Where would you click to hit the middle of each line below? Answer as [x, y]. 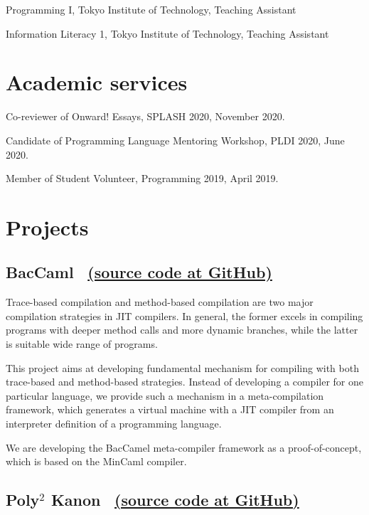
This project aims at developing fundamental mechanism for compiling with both [182, 367]
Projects [47, 227]
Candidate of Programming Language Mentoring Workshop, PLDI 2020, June [175, 140]
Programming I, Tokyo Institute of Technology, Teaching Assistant [151, 9]
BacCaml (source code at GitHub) [139, 272]
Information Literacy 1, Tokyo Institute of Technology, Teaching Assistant [167, 33]
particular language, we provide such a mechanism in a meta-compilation [165, 395]
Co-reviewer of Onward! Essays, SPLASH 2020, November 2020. [145, 116]
